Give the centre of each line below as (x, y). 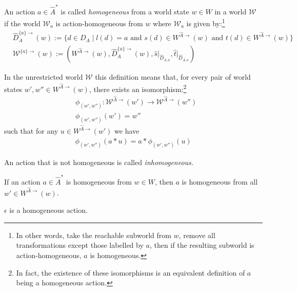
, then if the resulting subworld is (202, 245)
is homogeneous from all (220, 181)
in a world (231, 11)
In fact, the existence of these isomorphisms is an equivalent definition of (131, 272)
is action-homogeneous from (99, 23)
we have (127, 131)
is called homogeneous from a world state (125, 11)
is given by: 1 (206, 22)
